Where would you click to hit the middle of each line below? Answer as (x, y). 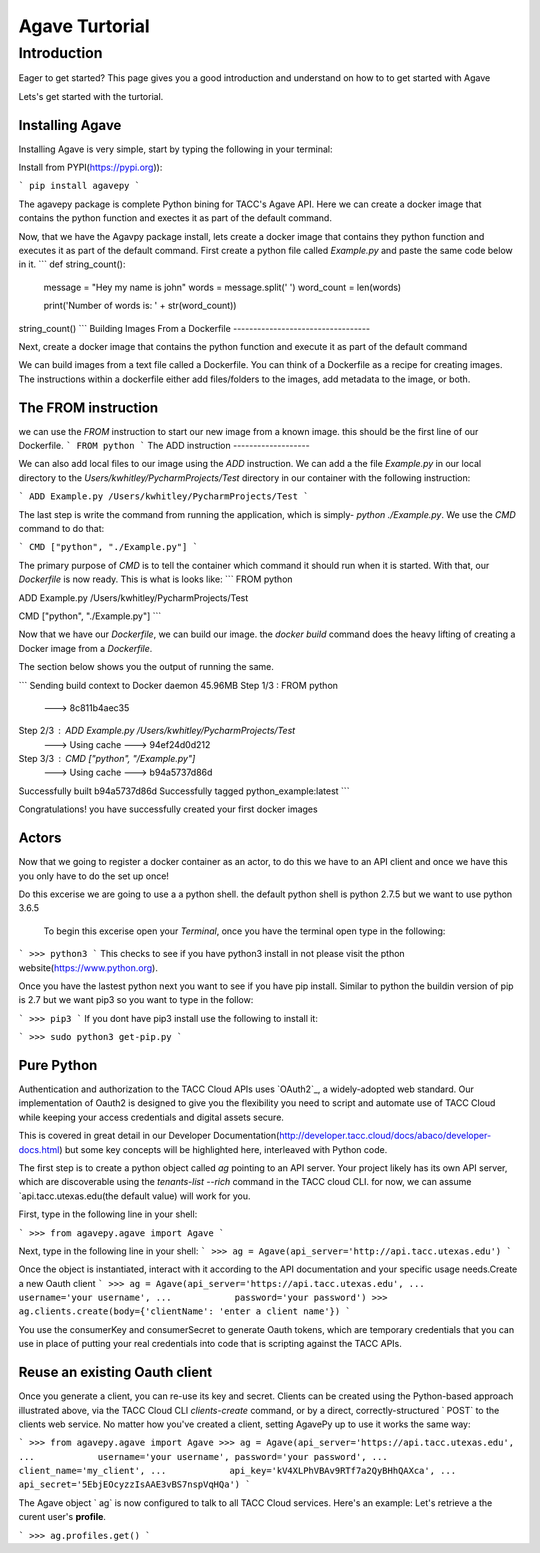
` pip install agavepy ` (79, 186)
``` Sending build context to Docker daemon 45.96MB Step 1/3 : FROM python (178, 685)
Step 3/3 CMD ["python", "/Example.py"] (107, 759)
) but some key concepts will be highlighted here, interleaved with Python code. (223, 1149)
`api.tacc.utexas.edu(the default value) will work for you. (134, 1196)
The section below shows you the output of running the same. (146, 667)
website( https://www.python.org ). (88, 967)
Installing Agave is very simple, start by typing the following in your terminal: (175, 149)
